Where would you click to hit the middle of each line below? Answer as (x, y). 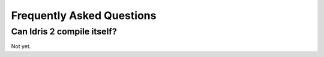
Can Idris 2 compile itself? (64, 31)
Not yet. (21, 46)
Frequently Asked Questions (84, 15)
